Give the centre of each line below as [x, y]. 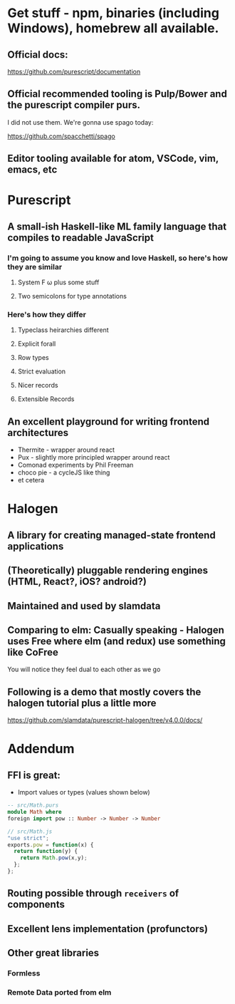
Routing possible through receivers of [93, 893]
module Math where [35, 812]
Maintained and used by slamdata [84, 606]
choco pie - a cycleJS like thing [64, 472]
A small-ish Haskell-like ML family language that [117, 226]
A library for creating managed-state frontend [111, 535]
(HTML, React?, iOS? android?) [77, 582]
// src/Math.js [30, 832]
